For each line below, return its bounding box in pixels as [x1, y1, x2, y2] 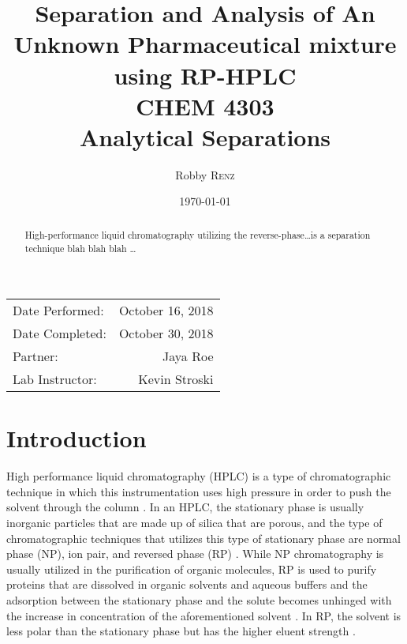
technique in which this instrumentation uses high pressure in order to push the [6, 483, 391, 499]
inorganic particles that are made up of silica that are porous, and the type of [6, 514, 383, 531]
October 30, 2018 [118, 324, 214, 343]
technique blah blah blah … [24, 241, 136, 254]
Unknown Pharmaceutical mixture [13, 28, 397, 60]
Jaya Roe [162, 347, 214, 366]
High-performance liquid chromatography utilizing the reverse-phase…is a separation [24, 228, 371, 241]
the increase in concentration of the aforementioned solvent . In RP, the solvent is [6, 607, 401, 623]
